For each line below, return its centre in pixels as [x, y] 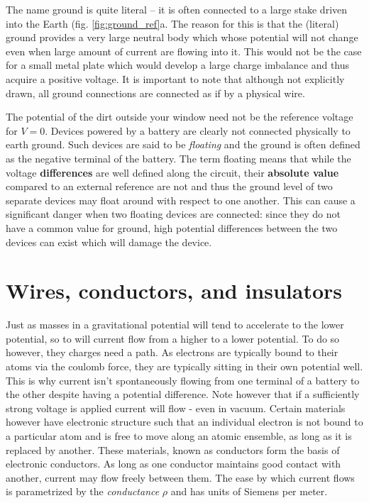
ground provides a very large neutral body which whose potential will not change [182, 37]
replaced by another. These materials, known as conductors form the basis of [173, 449]
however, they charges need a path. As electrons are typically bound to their [172, 352]
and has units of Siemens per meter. [249, 491]
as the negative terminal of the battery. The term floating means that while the [178, 158]
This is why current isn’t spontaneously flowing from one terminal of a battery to [183, 380]
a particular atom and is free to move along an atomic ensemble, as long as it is [179, 435]
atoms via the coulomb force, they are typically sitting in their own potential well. [184, 366]
